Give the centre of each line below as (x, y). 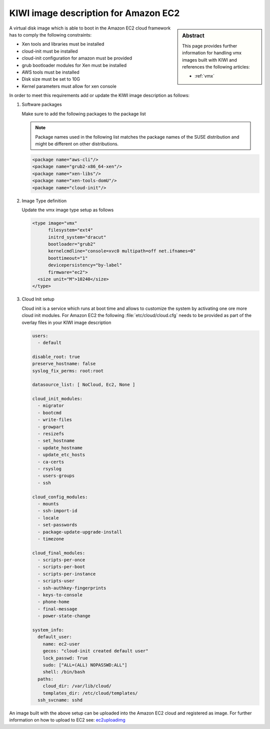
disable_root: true (56, 356)
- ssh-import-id (57, 511)
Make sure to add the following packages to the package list (84, 114)
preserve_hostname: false (64, 364)
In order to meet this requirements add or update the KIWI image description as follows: (99, 96)
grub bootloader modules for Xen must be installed (74, 65)
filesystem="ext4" (71, 230)
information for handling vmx (212, 53)
